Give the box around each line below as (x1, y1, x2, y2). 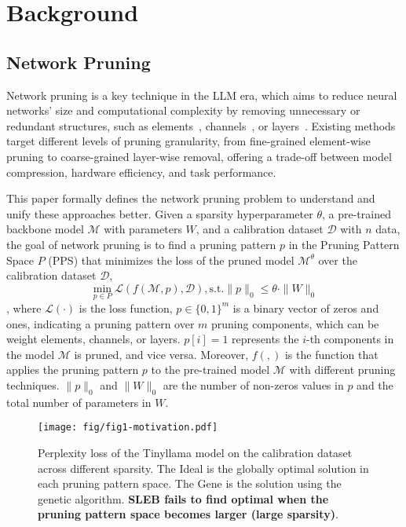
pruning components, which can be (211, 315, 379, 331)
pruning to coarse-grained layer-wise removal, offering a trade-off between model (6, 148, 392, 164)
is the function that (284, 346, 379, 362)
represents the (232, 331, 299, 347)
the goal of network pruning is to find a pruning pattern (6, 236, 276, 252)
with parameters (104, 221, 182, 237)
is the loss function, (79, 299, 173, 316)
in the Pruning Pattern (288, 236, 400, 252)
